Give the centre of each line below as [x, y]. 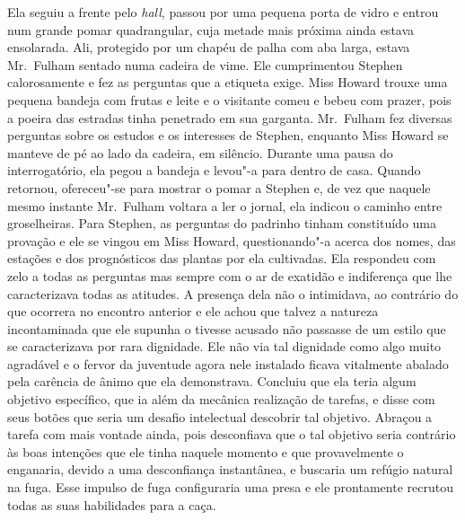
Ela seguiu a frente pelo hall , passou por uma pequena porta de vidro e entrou [223, 12]
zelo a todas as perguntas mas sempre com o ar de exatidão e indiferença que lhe [230, 275]
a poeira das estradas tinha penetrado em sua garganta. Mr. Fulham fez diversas [230, 117]
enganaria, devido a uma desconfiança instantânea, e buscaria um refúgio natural [230, 469]
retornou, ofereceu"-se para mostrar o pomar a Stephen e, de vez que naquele [219, 187]
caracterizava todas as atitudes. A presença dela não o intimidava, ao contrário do [233, 293]
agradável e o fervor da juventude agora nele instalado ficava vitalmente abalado [228, 363]
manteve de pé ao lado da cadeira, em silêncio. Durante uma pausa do [200, 152]
